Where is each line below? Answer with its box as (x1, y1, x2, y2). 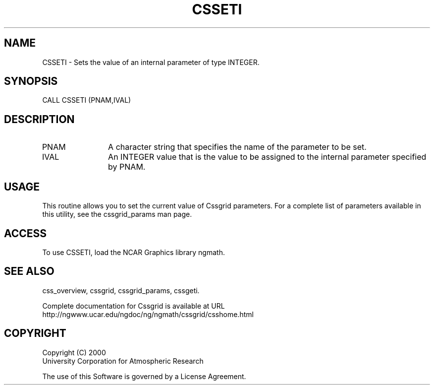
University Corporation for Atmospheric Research (42, 356, 204, 365)
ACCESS (4, 227, 47, 240)
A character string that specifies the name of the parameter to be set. (108, 142, 367, 152)
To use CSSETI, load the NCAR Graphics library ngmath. (42, 248, 225, 257)
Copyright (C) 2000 (42, 348, 106, 357)
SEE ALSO (4, 265, 54, 278)
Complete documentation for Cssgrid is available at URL (42, 301, 225, 310)
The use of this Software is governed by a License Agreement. (42, 372, 246, 381)
